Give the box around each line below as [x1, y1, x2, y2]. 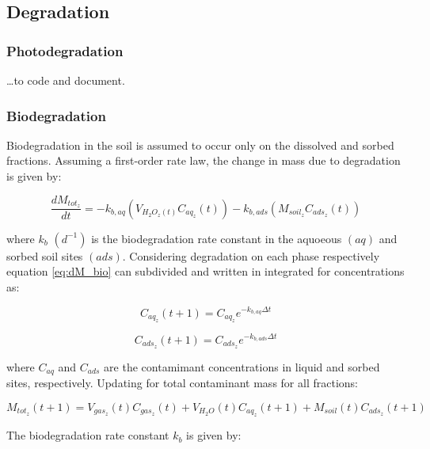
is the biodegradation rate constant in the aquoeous [91, 230, 342, 246]
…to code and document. [6, 72, 125, 88]
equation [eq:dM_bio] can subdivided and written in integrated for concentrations [6, 263, 405, 280]
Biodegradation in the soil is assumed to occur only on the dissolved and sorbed [6, 136, 394, 153]
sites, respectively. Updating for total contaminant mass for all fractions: [6, 375, 358, 391]
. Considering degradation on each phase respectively [122, 247, 380, 264]
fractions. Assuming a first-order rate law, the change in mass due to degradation [6, 152, 401, 169]
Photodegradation [6, 40, 124, 60]
